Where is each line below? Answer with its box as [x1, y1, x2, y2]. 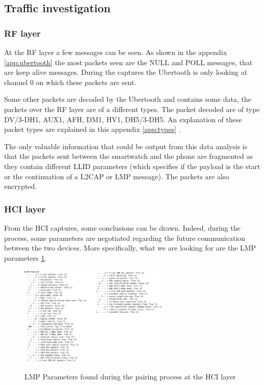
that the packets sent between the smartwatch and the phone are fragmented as [4, 151, 253, 161]
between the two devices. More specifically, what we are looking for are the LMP [4, 242, 256, 253]
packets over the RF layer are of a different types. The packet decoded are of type [4, 103, 260, 114]
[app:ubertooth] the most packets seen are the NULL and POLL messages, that [4, 57, 253, 67]
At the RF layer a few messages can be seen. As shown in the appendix [4, 47, 227, 57]
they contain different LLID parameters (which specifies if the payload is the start [4, 160, 260, 171]
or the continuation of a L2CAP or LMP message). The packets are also [4, 171, 229, 181]
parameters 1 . [4, 252, 47, 263]
